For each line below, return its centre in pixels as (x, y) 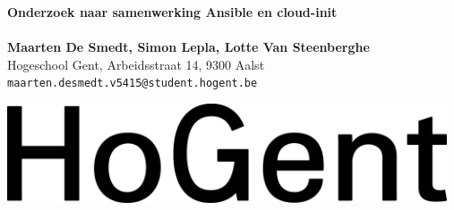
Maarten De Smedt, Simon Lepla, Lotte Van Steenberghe (188, 47)
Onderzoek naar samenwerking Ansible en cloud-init (172, 12)
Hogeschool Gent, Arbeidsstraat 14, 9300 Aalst (136, 64)
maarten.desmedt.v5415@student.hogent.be (133, 84)
